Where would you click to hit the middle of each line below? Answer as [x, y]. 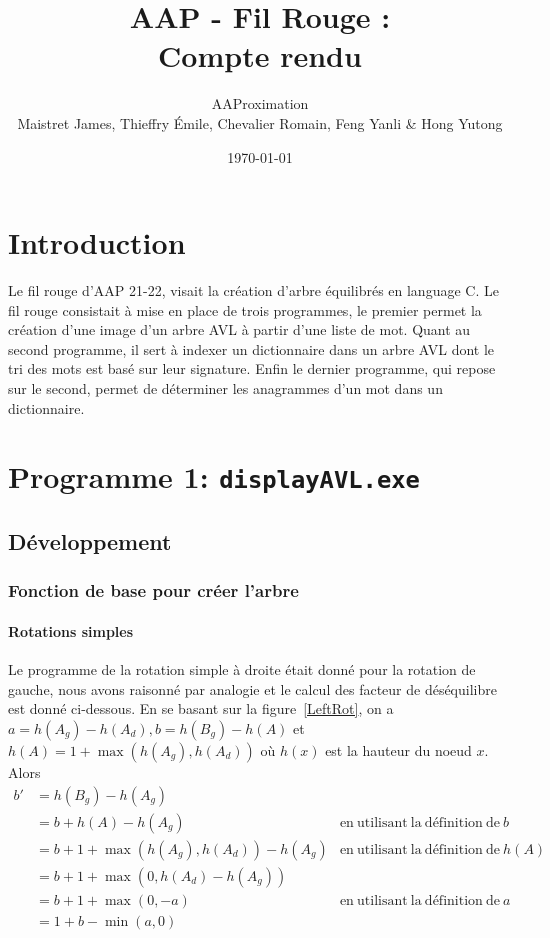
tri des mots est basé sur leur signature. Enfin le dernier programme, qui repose [252, 368]
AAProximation [260, 103]
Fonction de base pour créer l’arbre [153, 590]
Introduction [97, 242]
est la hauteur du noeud [398, 749]
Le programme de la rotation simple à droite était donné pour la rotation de [242, 669]
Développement [90, 541]
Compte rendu [260, 55]
